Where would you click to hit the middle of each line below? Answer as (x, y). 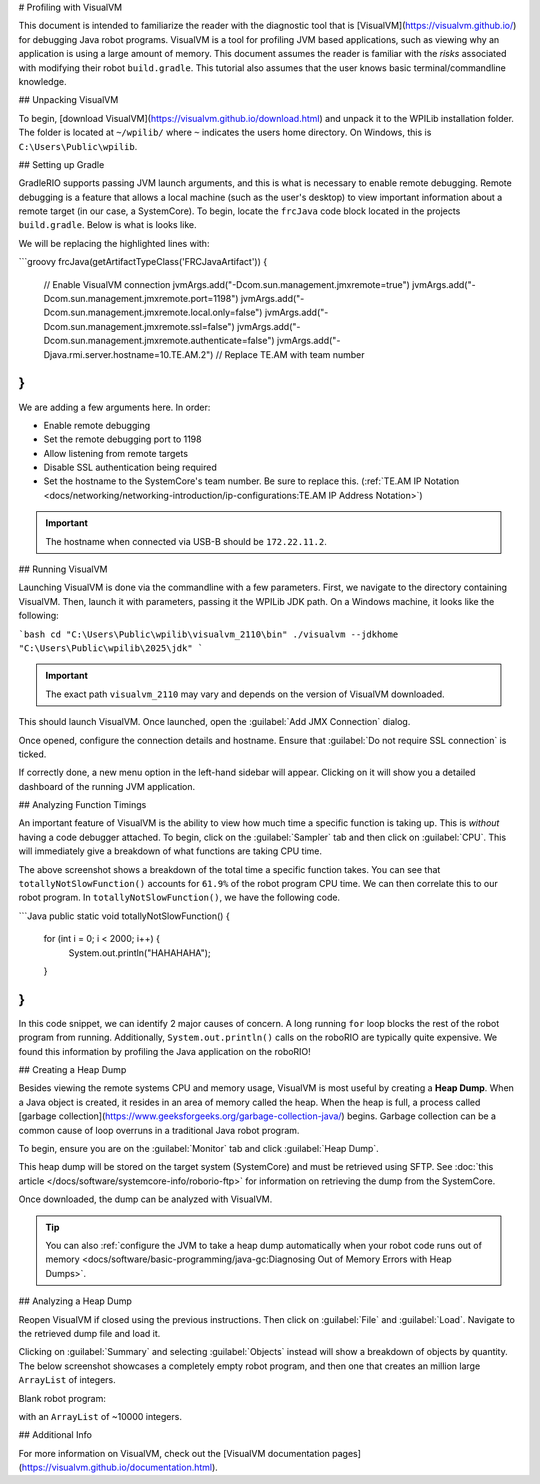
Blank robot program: (62, 1398)
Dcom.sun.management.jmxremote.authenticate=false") (159, 341)
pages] (346, 1453)
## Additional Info (55, 1435)
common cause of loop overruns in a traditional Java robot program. (159, 1130)
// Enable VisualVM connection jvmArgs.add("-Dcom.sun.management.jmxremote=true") (226, 284)
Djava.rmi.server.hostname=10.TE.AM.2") (128, 354)
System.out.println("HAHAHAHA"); (139, 952)
